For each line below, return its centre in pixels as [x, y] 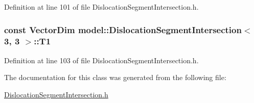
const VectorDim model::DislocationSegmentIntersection [123, 29]
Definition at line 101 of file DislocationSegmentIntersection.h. [101, 7]
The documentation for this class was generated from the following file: [115, 77]
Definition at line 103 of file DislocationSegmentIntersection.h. [101, 60]
